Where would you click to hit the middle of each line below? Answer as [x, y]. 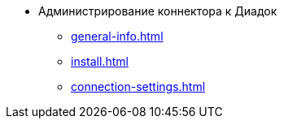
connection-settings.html [138, 86]
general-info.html [117, 36]
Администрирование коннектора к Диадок [158, 11]
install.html [100, 61]
